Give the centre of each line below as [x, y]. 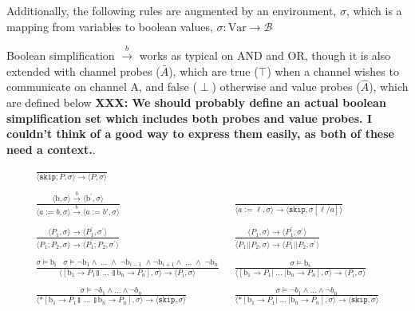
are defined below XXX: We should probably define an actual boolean [196, 102]
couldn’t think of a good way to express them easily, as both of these [200, 134]
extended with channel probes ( [83, 71]
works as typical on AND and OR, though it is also [265, 55]
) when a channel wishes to [333, 71]
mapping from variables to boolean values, [110, 26]
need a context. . [51, 149]
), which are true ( [213, 71]
